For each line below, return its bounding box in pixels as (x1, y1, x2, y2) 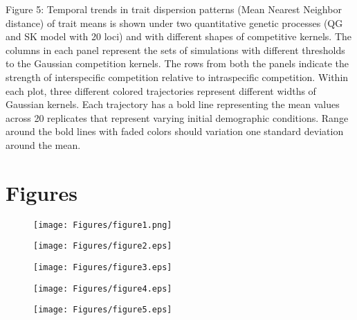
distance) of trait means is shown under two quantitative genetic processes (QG (6, 15, 343, 30)
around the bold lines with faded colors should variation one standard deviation (6, 124, 344, 139)
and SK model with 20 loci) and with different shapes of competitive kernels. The (6, 29, 352, 44)
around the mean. (6, 137, 81, 152)
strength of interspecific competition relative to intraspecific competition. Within (6, 69, 349, 84)
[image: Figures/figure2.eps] (33, 241, 172, 251)
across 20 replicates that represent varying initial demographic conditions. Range (6, 110, 349, 125)
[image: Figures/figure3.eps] (33, 262, 172, 272)
